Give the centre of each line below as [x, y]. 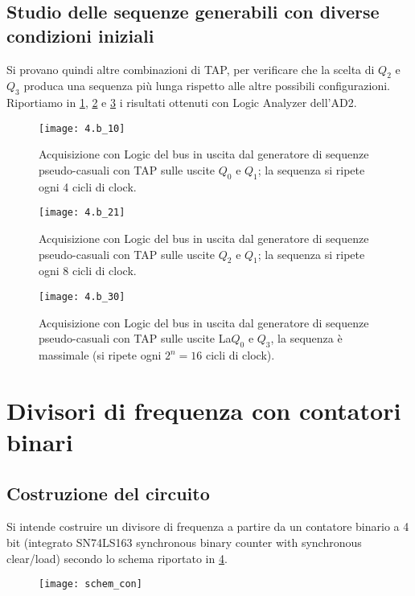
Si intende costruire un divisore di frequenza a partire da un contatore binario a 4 [208, 526]
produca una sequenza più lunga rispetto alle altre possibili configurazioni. [207, 86]
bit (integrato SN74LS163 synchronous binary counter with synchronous [184, 543]
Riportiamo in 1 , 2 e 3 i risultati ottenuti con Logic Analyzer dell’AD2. [182, 103]
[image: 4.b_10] [82, 128]
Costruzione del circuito [108, 493]
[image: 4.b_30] [82, 297]
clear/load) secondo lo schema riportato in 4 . [117, 558]
